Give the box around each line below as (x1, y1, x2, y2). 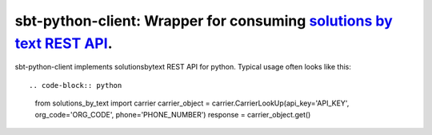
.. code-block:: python (29, 81, 122, 89)
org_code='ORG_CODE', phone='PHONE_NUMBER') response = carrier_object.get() (34, 109, 311, 119)
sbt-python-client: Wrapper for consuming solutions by (14, 12, 394, 30)
